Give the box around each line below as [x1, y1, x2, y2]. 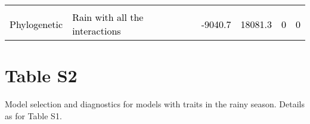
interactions [72, 24, 121, 38]
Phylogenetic [10, 17, 63, 31]
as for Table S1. [5, 109, 62, 122]
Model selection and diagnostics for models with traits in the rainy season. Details [5, 98, 305, 110]
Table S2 [5, 63, 77, 88]
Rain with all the [72, 10, 144, 24]
